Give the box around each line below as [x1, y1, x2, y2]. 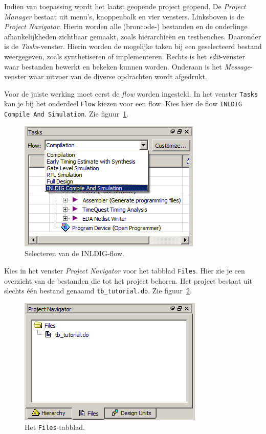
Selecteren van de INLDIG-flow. [25, 248, 124, 259]
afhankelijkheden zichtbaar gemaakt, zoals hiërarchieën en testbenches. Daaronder [4, 31, 261, 41]
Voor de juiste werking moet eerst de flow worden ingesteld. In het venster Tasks [4, 88, 258, 99]
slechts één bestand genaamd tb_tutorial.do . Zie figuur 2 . [4, 285, 192, 296]
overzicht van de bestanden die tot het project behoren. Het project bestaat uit [4, 275, 252, 286]
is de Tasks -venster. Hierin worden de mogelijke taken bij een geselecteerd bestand [4, 41, 262, 52]
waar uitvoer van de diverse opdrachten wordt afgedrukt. [29, 71, 207, 82]
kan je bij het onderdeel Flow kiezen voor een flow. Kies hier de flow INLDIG [4, 98, 242, 109]
